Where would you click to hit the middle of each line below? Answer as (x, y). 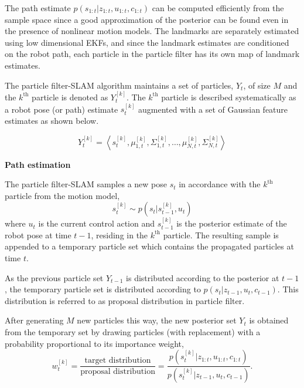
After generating (34, 320)
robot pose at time (38, 235)
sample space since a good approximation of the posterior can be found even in (147, 19)
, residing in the (119, 235)
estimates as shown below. (52, 120)
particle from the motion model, (62, 195)
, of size (257, 85)
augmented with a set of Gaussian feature (213, 109)
